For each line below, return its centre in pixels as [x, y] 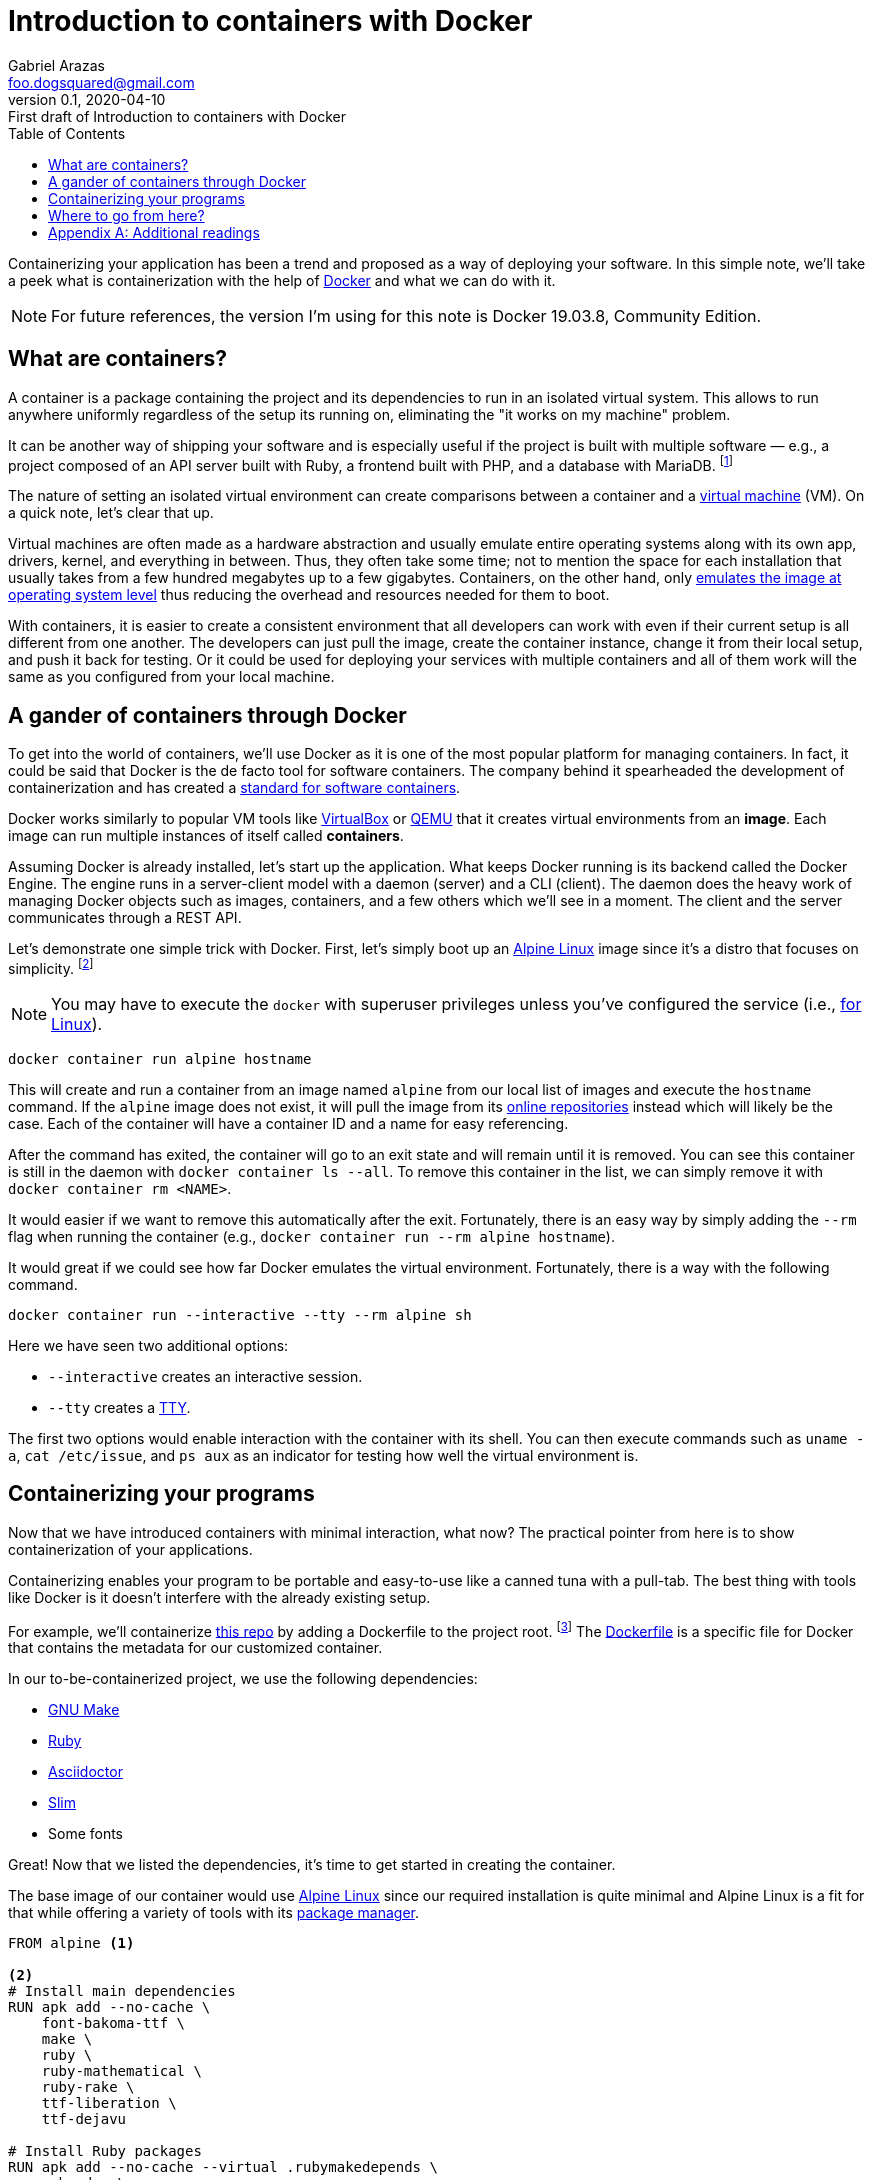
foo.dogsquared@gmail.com [101, 82]
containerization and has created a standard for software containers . [234, 788]
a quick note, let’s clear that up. [111, 513]
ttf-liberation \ [109, 2103]
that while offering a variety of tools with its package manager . [214, 1913]
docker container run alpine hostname [160, 1058]
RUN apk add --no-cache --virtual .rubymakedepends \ [223, 2167]
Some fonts [86, 1834]
